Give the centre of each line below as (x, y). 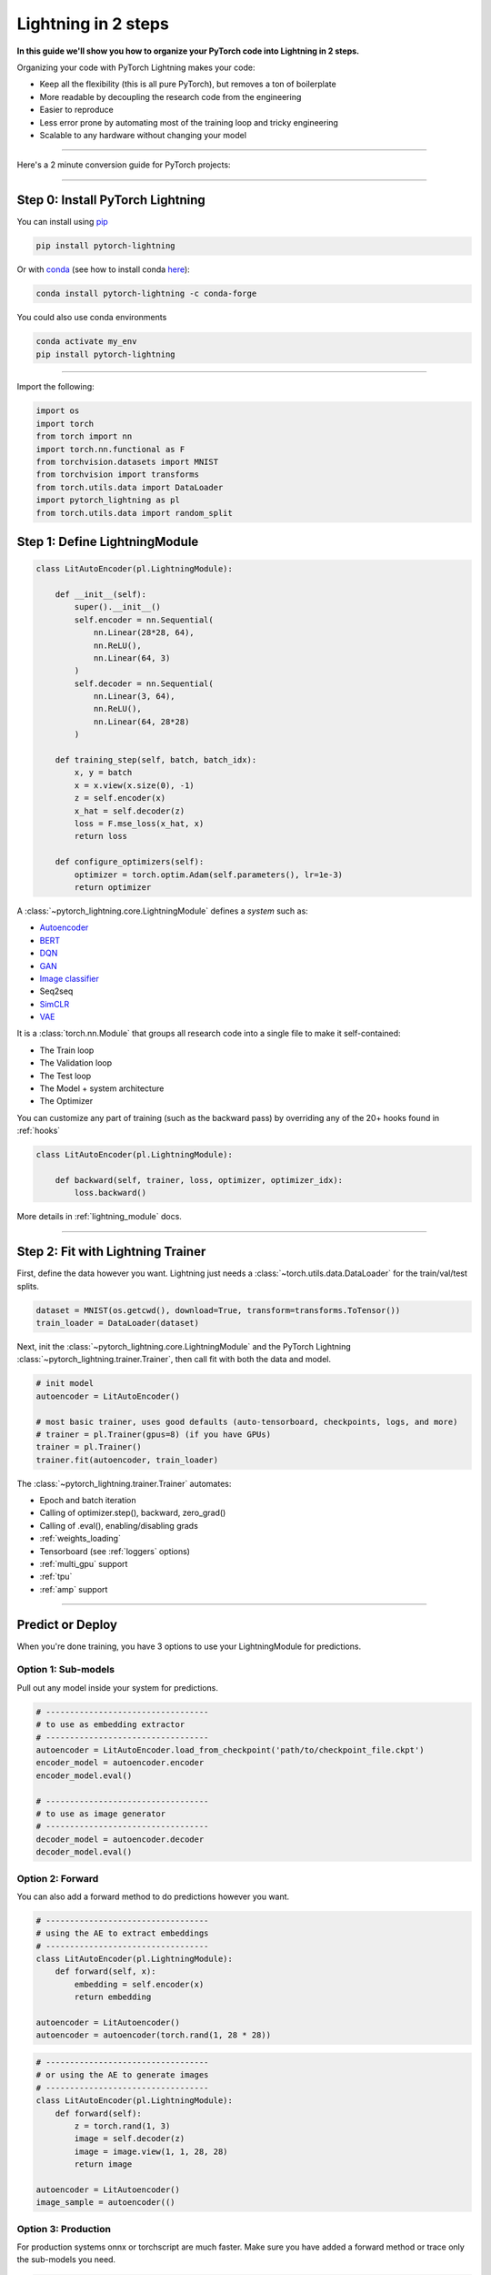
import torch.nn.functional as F (110, 449)
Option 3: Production (64, 2229)
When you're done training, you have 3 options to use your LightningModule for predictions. (189, 1646)
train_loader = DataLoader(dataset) (118, 1323)
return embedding (113, 1997)
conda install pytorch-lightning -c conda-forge (146, 294)
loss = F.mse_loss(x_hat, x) (139, 824)
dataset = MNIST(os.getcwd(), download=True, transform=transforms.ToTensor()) (218, 1310)
